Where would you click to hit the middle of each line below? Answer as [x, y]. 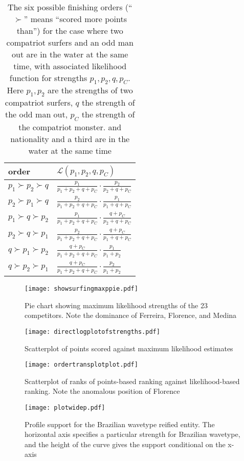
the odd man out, [36, 114]
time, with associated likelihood [70, 66]
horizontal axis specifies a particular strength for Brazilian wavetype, [132, 434]
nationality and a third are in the [70, 138]
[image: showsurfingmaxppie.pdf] [81, 289]
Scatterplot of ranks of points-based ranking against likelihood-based [132, 381]
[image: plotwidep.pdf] [65, 408]
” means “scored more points [75, 19]
